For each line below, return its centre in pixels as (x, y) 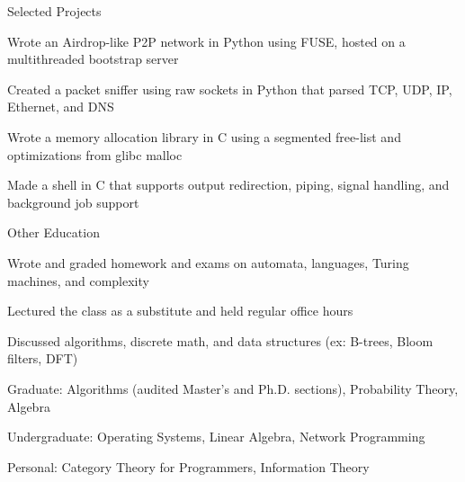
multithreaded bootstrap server (93, 59)
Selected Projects (54, 11)
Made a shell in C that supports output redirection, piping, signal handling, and (228, 185)
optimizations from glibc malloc (95, 154)
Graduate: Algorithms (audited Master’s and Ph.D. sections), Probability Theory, (233, 388)
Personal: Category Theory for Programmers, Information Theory (188, 466)
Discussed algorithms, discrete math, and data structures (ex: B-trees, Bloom (220, 340)
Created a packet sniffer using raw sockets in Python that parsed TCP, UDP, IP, (230, 89)
